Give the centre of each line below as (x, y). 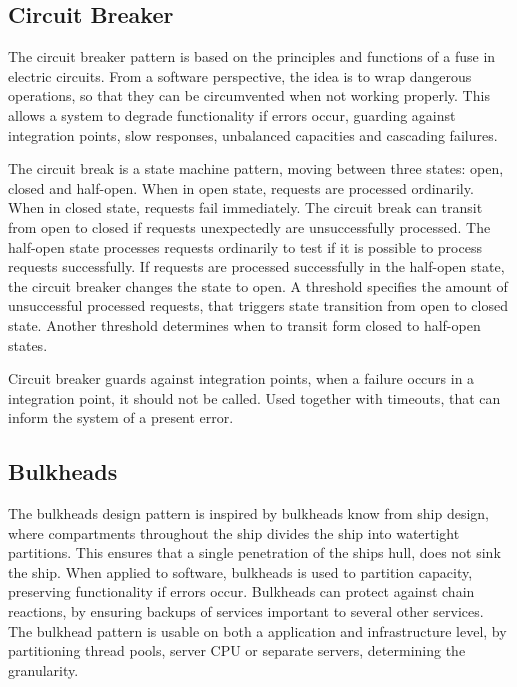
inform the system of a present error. (121, 417)
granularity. (43, 669)
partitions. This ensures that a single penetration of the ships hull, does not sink (254, 552)
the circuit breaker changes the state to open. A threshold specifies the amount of (258, 285)
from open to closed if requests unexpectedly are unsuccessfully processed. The (249, 226)
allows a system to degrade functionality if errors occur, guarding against (232, 114)
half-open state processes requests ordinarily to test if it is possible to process (245, 246)
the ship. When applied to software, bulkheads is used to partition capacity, (240, 571)
